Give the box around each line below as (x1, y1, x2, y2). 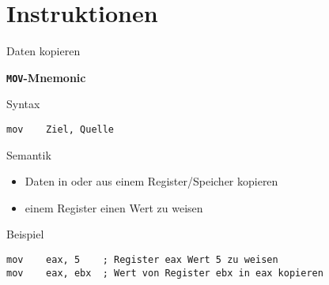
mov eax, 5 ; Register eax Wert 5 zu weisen (6, 254, 278, 265)
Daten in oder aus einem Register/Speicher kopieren (25, 173, 278, 189)
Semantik (6, 146, 51, 163)
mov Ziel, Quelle (6, 123, 115, 135)
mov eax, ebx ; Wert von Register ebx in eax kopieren (6, 267, 323, 279)
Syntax (6, 96, 40, 112)
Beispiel (6, 226, 44, 242)
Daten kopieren (6, 43, 81, 59)
